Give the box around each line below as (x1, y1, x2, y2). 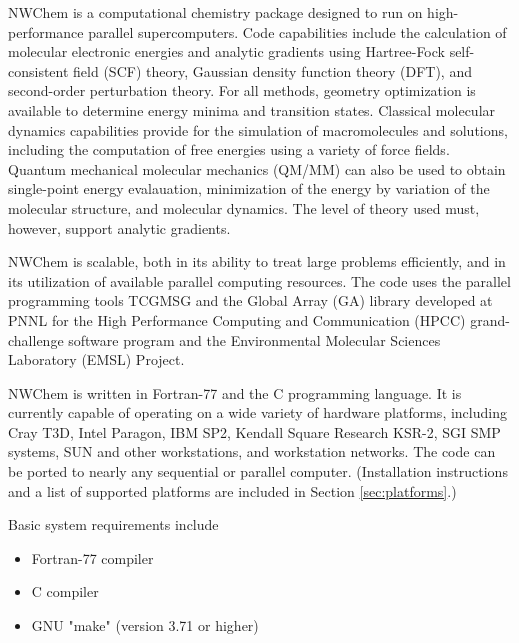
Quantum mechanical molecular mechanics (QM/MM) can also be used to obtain (8, 158, 506, 179)
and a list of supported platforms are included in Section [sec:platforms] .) (8, 480, 457, 501)
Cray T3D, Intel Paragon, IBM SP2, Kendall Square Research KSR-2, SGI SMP (8, 421, 501, 442)
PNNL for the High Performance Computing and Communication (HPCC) (8, 309, 466, 330)
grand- (470, 309, 510, 330)
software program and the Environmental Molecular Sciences (68, 329, 441, 350)
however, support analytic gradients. (8, 217, 231, 238)
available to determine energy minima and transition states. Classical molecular (8, 99, 496, 120)
